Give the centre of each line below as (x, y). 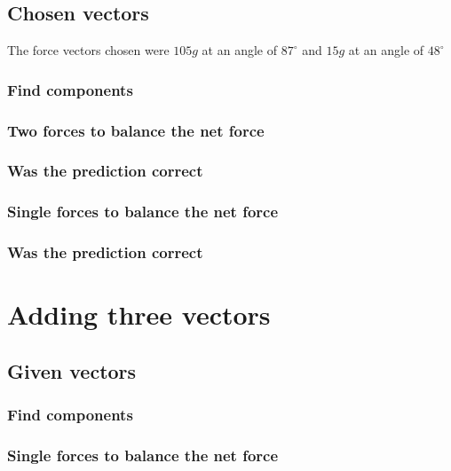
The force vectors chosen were (88, 50)
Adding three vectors (139, 314)
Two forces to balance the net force (136, 130)
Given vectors (72, 370)
